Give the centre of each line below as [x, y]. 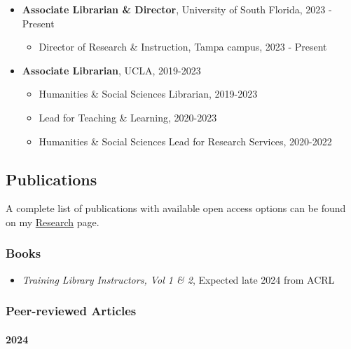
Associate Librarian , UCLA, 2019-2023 [111, 70]
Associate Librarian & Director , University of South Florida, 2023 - [177, 9]
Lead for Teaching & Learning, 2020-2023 [128, 117]
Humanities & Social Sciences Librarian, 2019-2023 [148, 94]
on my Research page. [53, 222]
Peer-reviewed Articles [71, 311]
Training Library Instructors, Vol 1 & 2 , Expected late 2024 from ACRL [178, 279]
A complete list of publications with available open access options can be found [176, 208]
